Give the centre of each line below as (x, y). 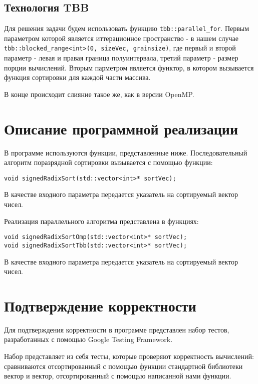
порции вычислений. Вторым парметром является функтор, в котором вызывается (129, 67)
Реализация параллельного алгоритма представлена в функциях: (101, 221)
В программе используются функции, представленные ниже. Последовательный (126, 152)
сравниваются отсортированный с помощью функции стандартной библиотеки (123, 366)
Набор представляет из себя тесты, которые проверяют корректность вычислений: (129, 356)
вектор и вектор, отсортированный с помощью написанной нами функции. (118, 376)
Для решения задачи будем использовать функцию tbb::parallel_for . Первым (127, 28)
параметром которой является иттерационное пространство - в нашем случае (121, 38)
